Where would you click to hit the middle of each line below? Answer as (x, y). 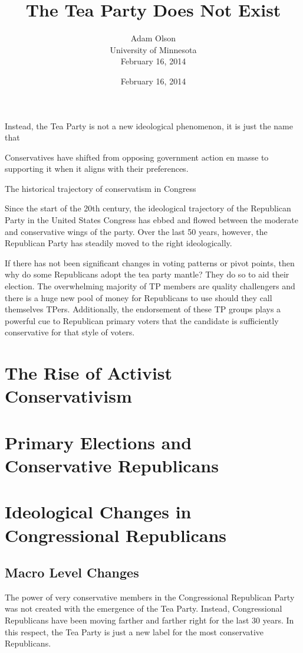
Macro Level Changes (72, 572)
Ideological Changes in (98, 512)
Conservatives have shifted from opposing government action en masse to (137, 157)
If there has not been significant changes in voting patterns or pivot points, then (150, 262)
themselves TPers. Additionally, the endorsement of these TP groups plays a (143, 309)
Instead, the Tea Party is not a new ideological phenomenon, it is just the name (149, 125)
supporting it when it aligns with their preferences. (97, 169)
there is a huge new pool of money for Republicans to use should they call (139, 297)
